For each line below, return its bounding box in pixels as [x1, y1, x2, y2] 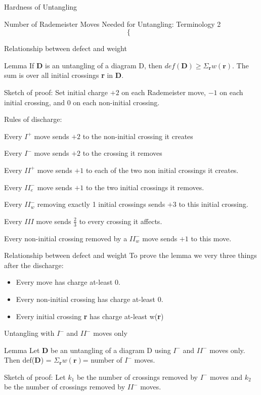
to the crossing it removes [82, 148, 162, 158]
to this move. [191, 233, 232, 243]
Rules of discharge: [4, 114, 62, 124]
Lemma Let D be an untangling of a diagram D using [4, 344, 171, 355]
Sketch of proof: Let [4, 371, 66, 382]
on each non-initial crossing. [73, 97, 160, 107]
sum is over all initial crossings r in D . [4, 70, 124, 80]
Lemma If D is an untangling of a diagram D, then [4, 60, 162, 70]
